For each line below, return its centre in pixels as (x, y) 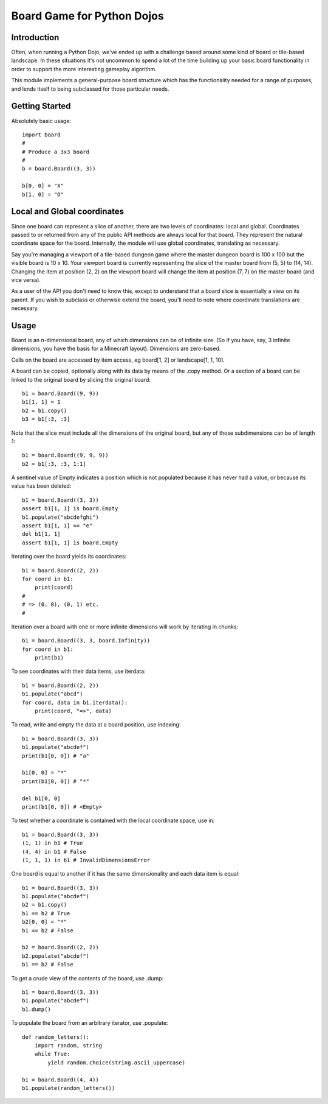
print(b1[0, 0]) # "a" (56, 756)
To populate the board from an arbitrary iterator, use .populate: (90, 1023)
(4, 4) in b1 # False (54, 852)
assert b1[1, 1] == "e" (57, 526)
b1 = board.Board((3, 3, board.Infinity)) (86, 641)
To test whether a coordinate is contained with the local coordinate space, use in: (113, 821)
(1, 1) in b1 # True (53, 843)
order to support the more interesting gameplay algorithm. (84, 69)
